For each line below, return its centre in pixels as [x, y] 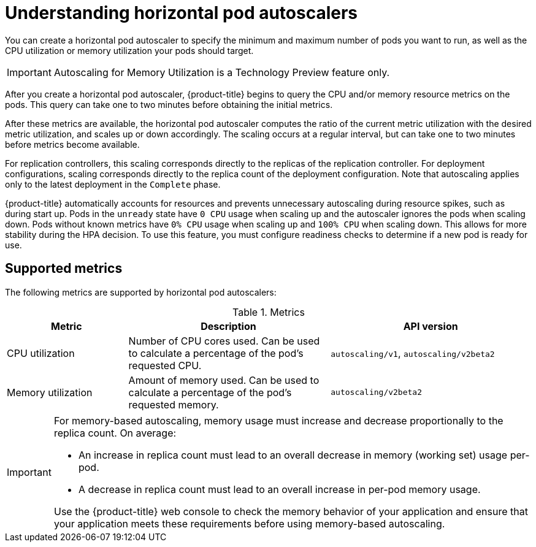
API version [431, 326]
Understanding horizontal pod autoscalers [182, 13]
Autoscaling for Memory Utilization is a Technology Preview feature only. [222, 72]
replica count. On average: [115, 433]
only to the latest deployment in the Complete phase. [113, 184]
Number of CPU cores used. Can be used [224, 341]
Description [228, 326]
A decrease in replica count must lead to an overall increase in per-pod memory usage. [279, 489]
